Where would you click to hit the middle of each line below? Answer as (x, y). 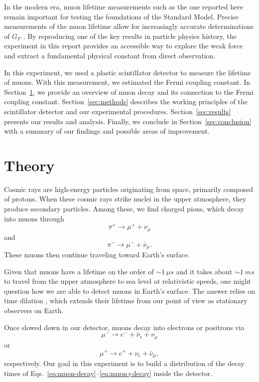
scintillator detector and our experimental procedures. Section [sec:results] (118, 111)
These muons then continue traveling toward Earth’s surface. (97, 255)
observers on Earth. (34, 310)
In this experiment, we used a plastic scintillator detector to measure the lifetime (128, 72)
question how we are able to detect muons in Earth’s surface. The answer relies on (130, 290)
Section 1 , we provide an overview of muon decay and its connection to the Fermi (129, 92)
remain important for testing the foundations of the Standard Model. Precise (121, 16)
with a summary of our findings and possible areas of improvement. (107, 131)
